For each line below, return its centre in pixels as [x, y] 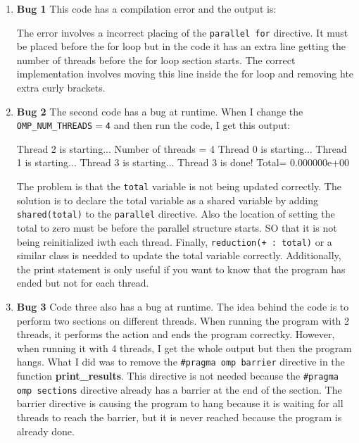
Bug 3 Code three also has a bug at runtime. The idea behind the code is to [183, 306]
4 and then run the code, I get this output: [198, 125]
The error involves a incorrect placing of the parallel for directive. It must [182, 32]
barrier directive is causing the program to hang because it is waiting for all [180, 403]
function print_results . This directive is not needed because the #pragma [178, 376]
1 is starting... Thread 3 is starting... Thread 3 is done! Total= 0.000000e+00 [183, 162]
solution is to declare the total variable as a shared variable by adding [168, 200]
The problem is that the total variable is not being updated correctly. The [179, 186]
